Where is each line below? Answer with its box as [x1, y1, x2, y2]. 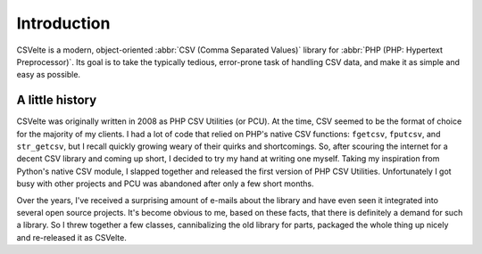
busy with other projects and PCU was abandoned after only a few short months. [16, 178, 314, 189]
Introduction [16, 13, 111, 33]
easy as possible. [16, 70, 80, 80]
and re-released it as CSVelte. [16, 232, 127, 242]
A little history [16, 93, 97, 108]
